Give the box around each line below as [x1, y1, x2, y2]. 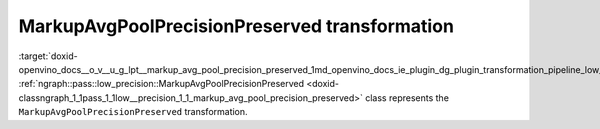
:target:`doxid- [18, 50, 79, 62]
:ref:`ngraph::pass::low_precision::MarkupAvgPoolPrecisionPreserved [18, 78, 305, 90]
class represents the [365, 91, 450, 104]
